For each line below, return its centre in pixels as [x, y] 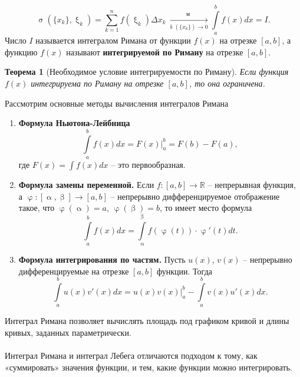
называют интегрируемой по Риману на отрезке [155, 52]
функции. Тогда [184, 271]
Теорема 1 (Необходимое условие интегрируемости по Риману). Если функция [147, 72]
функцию [21, 52]
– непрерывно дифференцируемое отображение [195, 196]
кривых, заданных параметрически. [68, 332]
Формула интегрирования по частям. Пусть [102, 259]
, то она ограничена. [227, 83]
